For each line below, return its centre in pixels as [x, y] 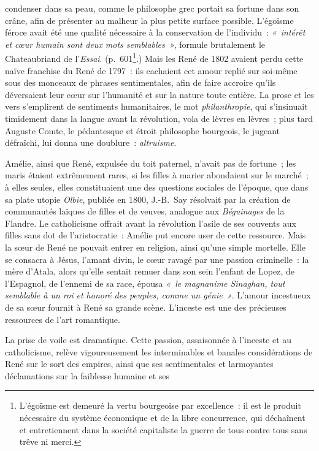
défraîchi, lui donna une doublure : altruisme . [91, 142]
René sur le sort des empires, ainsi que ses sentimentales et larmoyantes [139, 364]
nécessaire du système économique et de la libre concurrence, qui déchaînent [162, 418]
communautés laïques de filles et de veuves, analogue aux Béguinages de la [145, 211]
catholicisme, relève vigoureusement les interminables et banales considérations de [159, 351]
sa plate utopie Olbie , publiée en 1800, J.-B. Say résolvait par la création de [148, 199]
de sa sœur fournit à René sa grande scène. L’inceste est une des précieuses [146, 307]
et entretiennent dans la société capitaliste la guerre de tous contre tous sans [163, 429]
